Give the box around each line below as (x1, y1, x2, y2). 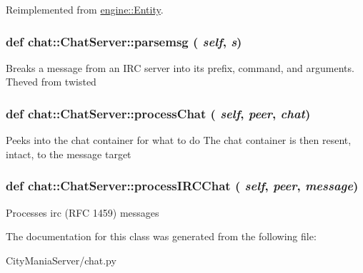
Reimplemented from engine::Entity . (6, 2, 164, 16)
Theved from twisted (6, 74, 96, 89)
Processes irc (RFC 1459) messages (6, 205, 159, 220)
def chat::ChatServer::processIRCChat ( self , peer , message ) (6, 177, 359, 195)
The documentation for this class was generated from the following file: (6, 229, 317, 244)
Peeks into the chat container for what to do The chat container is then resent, (6, 133, 352, 148)
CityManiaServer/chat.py (6, 252, 116, 267)
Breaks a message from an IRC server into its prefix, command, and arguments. (6, 60, 354, 75)
